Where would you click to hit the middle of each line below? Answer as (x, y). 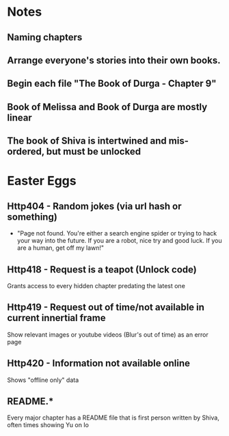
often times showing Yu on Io (48, 425)
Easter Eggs (42, 181)
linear (19, 117)
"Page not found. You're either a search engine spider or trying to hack (117, 233)
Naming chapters (45, 37)
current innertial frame (56, 318)
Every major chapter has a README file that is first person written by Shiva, (113, 418)
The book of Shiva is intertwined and (87, 141)
